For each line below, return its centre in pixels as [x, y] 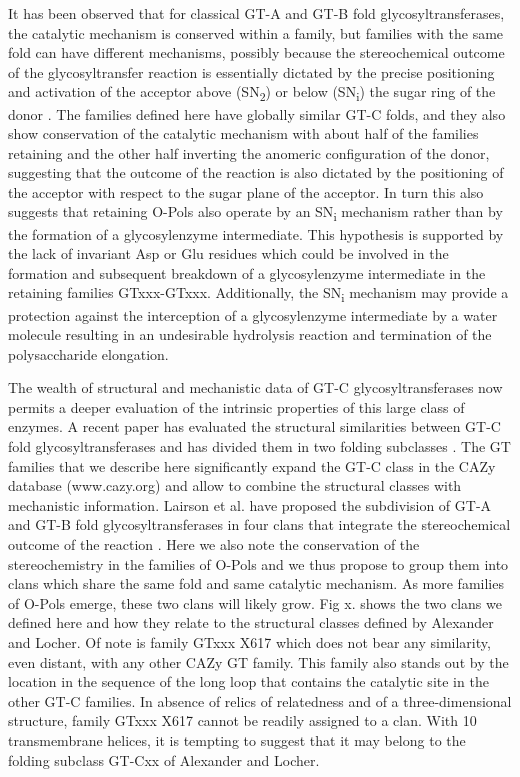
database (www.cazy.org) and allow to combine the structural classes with [235, 485]
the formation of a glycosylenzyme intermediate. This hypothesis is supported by [256, 233]
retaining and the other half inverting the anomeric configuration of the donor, [249, 152]
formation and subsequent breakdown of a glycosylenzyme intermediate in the [247, 272]
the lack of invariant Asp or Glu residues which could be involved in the [228, 253]
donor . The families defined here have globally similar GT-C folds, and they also [257, 113]
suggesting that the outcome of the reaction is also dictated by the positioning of [256, 172]
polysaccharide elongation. [88, 353]
